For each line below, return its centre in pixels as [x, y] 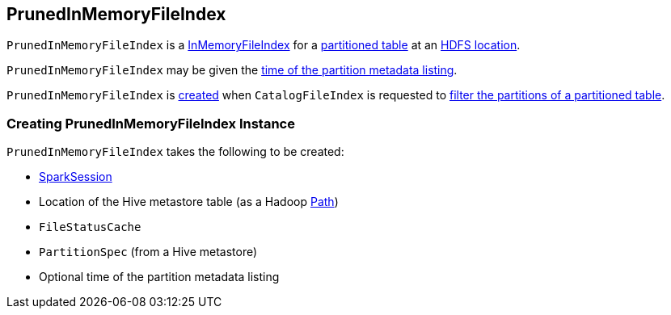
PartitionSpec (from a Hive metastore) [148, 252]
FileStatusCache [90, 227]
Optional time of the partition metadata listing [159, 277]
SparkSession [76, 177]
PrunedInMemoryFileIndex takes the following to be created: [175, 152]
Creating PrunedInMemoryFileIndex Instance [151, 123]
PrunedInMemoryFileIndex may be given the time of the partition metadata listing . [232, 70]
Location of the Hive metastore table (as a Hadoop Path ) [189, 202]
